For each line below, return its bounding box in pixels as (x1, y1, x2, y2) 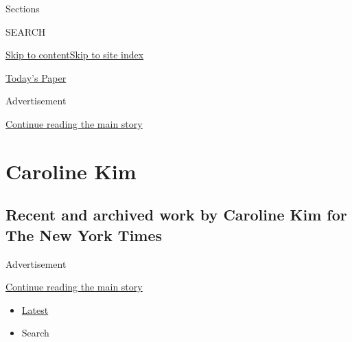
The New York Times (5, 224, 163, 245)
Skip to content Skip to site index (5, 47, 144, 62)
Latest (21, 302, 49, 317)
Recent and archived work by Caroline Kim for (5, 204, 347, 225)
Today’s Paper (5, 70, 67, 84)
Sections (5, 1, 40, 15)
